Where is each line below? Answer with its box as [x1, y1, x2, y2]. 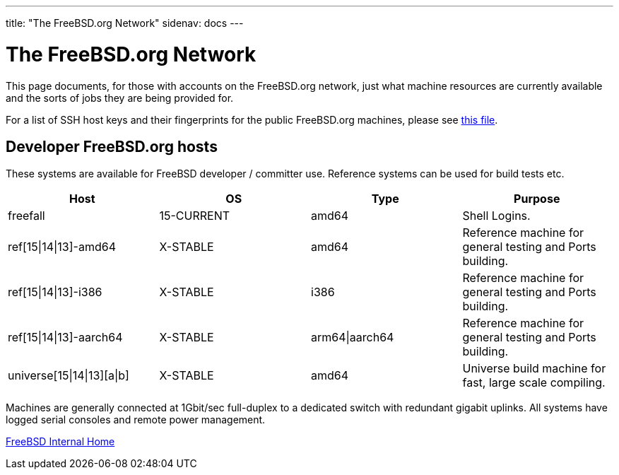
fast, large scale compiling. [462, 375, 606, 390]
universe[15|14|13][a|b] [8, 368, 129, 383]
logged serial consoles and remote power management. [6, 414, 266, 426]
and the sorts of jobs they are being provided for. [6, 91, 234, 104]
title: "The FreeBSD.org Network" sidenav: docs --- [6, 17, 244, 29]
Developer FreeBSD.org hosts [6, 137, 218, 156]
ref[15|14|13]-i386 [8, 285, 102, 300]
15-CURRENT [159, 209, 230, 223]
